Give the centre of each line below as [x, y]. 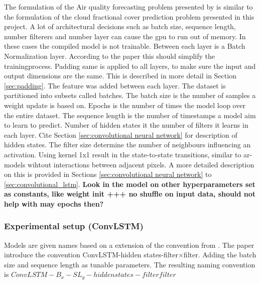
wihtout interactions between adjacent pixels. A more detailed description [141, 164]
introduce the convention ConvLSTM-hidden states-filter [91, 255]
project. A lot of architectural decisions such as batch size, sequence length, [120, 26]
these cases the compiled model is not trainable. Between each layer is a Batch [125, 46]
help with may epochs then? [54, 203]
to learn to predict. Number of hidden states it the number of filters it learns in [126, 125]
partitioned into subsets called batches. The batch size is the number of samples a [130, 95]
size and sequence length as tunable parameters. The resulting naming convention [130, 264]
